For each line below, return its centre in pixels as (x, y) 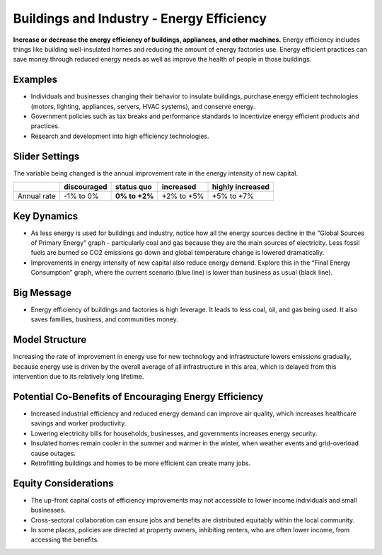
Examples (35, 80)
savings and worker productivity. (79, 423)
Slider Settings (46, 156)
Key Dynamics (46, 216)
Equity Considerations (63, 483)
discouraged (86, 187)
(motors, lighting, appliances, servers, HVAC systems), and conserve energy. (143, 106)
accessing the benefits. (65, 540)
